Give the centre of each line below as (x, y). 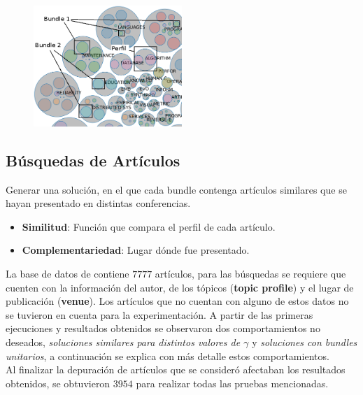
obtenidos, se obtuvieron (58, 383)
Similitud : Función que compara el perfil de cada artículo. (149, 226)
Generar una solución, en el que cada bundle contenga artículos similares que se (176, 189)
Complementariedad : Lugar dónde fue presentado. (136, 250)
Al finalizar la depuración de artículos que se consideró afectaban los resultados (176, 369)
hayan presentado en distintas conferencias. (98, 203)
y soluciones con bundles (305, 342)
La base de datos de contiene (67, 273)
